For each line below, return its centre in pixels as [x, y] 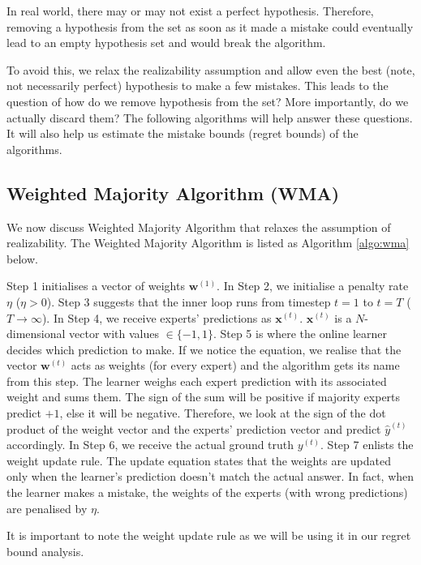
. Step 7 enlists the [367, 445]
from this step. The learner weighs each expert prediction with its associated [197, 381]
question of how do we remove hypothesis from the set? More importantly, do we [208, 101]
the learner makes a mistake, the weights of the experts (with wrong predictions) [207, 492]
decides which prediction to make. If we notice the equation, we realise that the [204, 349]
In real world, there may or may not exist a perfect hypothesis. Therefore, [190, 11]
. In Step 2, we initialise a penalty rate [313, 286]
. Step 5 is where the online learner [300, 334]
